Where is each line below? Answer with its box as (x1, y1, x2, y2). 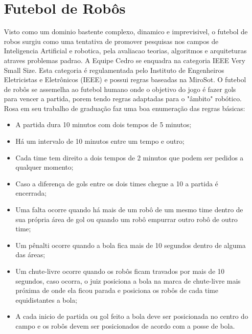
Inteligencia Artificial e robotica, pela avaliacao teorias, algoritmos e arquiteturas (4, 45, 247, 56)
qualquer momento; (15, 162, 73, 172)
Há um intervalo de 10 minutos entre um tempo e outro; (15, 136, 184, 146)
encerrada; (15, 188, 46, 198)
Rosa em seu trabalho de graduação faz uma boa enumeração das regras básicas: (4, 103, 245, 113)
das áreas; (15, 249, 45, 260)
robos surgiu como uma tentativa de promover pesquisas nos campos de (4, 36, 219, 46)
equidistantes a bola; (15, 294, 77, 305)
